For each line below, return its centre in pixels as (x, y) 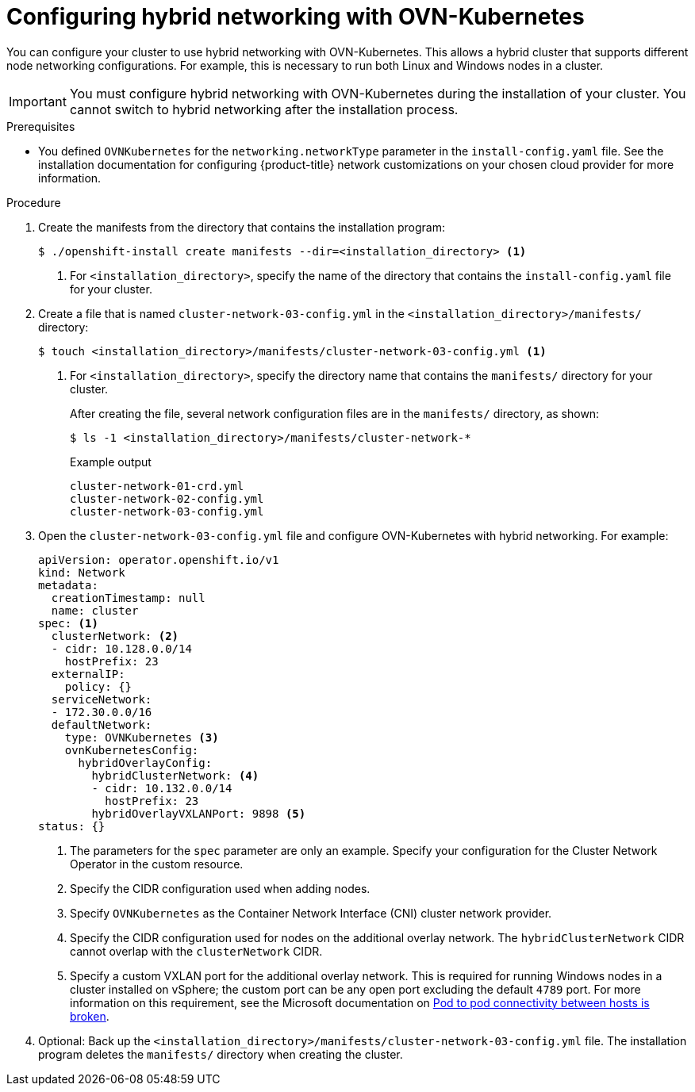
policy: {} (98, 686)
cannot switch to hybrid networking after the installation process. (264, 109)
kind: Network (82, 572)
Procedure (34, 202)
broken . (90, 1016)
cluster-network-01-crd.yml (157, 486)
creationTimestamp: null (128, 598)
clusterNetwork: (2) (115, 636)
